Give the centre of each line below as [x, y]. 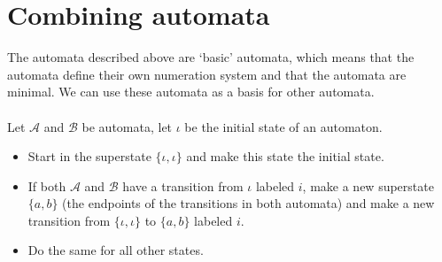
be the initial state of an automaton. [283, 126]
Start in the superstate [89, 156]
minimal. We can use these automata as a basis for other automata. [191, 92]
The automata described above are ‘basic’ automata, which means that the [211, 57]
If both [47, 185]
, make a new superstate [368, 185]
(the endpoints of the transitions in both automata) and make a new [248, 203]
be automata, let [127, 126]
